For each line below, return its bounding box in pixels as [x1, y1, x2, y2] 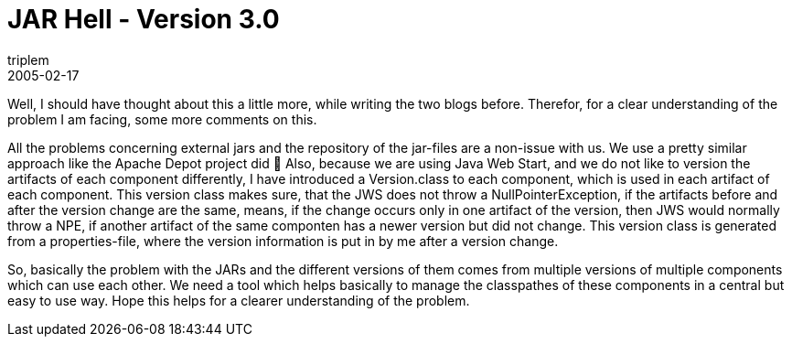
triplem [7, 51, 49, 68]
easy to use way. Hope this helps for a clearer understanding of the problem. [7, 292, 470, 308]
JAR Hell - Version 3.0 [7, 4, 280, 35]
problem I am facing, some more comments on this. [7, 111, 317, 127]
